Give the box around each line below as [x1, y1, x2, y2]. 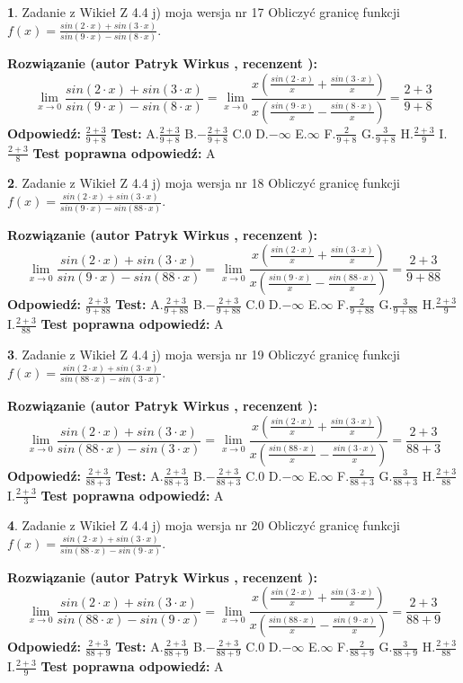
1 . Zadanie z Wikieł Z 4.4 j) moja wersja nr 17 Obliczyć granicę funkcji [7, 3, 400, 21]
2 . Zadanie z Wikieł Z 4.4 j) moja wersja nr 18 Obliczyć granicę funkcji [7, 173, 400, 192]
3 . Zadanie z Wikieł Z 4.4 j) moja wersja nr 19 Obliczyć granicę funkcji [7, 344, 400, 363]
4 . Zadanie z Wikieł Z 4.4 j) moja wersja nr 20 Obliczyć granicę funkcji [7, 516, 400, 535]
